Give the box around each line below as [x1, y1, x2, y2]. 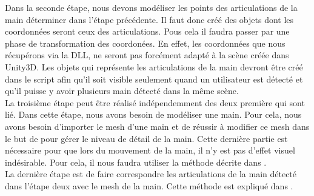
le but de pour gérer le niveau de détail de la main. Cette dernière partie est [5, 132, 288, 144]
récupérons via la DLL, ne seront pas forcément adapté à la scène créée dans [5, 49, 289, 61]
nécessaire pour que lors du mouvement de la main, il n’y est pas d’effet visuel [5, 144, 295, 157]
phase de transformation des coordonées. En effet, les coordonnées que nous [5, 36, 286, 49]
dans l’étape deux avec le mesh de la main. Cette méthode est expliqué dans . [5, 179, 293, 192]
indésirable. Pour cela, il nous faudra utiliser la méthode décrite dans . [5, 155, 267, 168]
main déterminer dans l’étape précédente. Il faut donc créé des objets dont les [5, 13, 294, 25]
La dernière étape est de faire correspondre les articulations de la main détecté [5, 167, 297, 180]
